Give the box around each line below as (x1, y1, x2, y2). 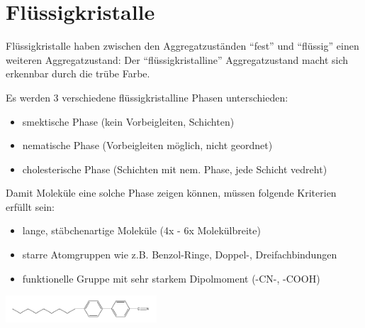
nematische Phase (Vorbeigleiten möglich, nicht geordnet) (22, 138, 273, 153)
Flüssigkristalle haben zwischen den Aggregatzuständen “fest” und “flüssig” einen (6, 38, 359, 53)
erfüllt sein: (6, 199, 55, 214)
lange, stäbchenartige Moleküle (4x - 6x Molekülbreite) (22, 223, 261, 238)
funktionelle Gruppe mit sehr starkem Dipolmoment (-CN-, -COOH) (22, 270, 320, 285)
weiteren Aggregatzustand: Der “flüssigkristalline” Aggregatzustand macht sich (6, 52, 349, 67)
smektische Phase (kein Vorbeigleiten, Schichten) (22, 114, 235, 129)
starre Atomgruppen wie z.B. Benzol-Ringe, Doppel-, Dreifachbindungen (22, 247, 337, 262)
